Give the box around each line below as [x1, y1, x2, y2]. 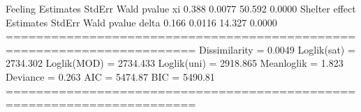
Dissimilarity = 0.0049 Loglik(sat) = [198, 42, 355, 56]
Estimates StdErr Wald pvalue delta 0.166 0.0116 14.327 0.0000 [6, 15, 277, 29]
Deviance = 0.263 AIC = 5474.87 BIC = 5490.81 [6, 69, 215, 83]
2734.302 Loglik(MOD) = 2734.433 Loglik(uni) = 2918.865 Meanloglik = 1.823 [6, 56, 344, 70]
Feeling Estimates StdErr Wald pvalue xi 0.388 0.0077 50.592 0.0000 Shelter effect [6, 1, 356, 15]
